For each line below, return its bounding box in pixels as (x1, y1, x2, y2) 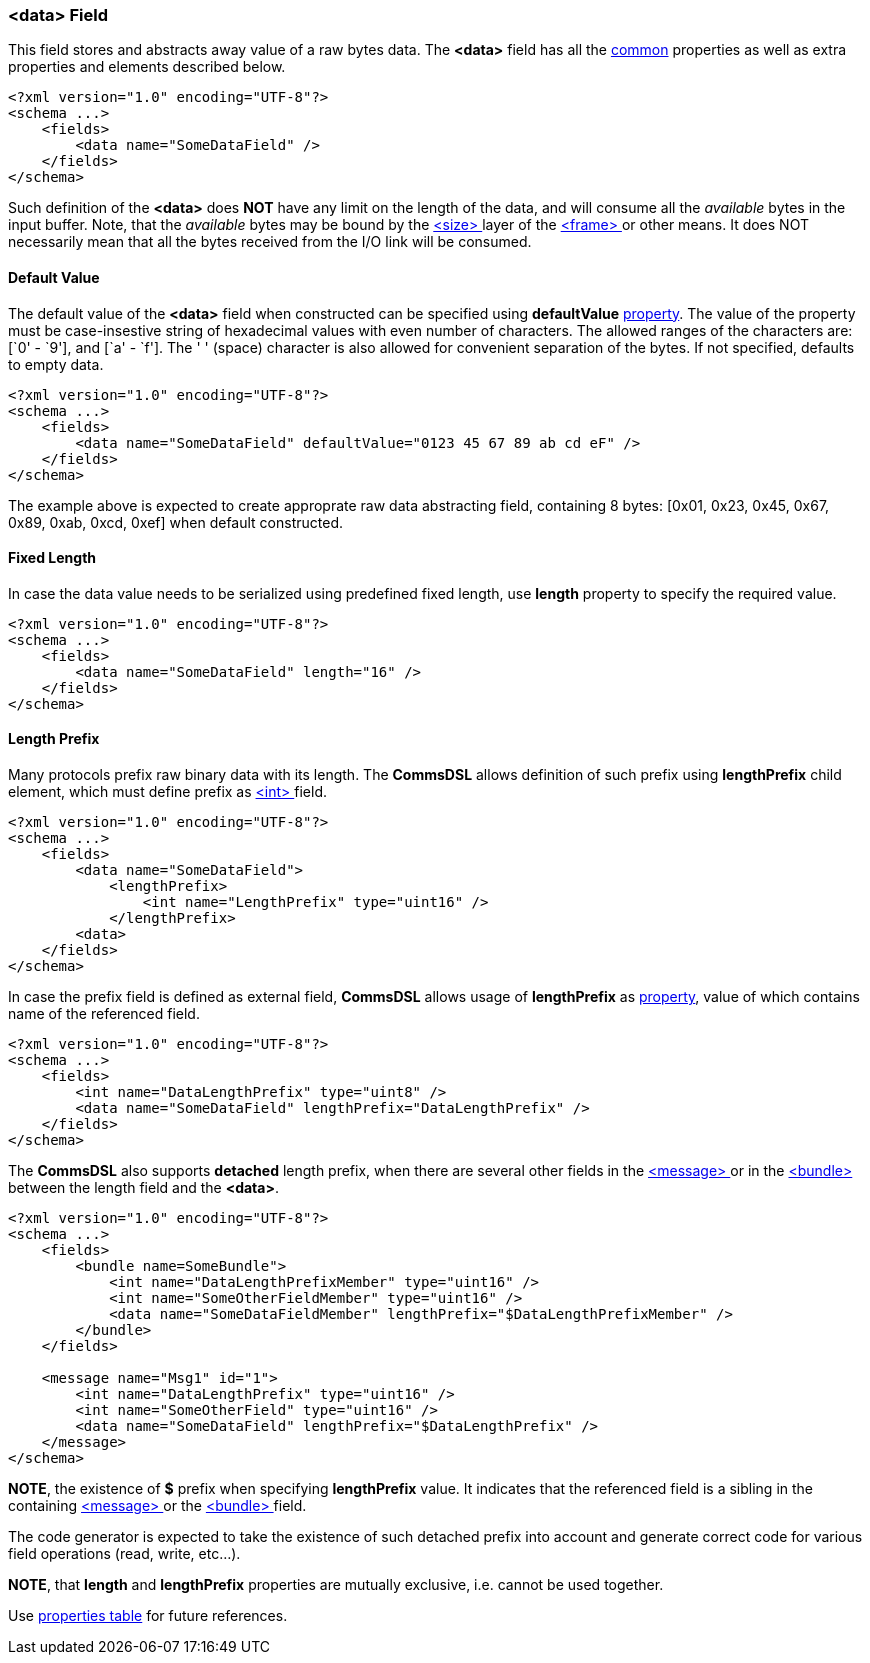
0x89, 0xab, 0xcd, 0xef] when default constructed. (8, 513, 344, 531)
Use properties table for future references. (8, 1607, 288, 1625)
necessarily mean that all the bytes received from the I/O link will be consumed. (8, 233, 532, 251)
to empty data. (8, 355, 104, 373)
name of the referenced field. (8, 1005, 200, 1023)
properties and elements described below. (8, 58, 286, 76)
